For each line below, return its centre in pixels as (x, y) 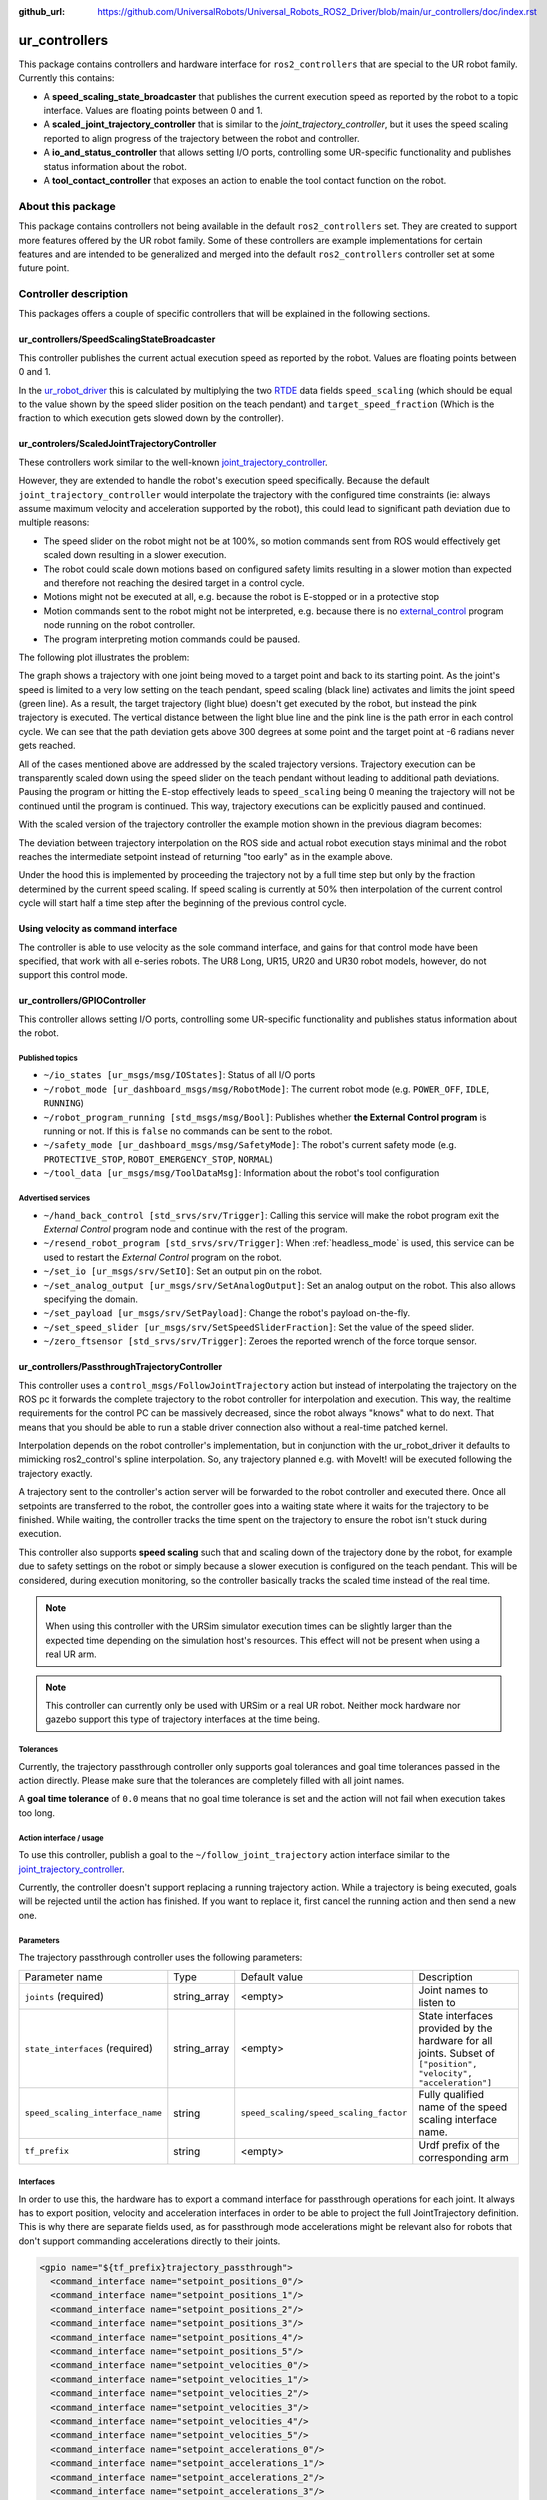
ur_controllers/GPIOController (82, 1001)
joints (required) (64, 1996)
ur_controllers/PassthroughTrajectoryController (120, 1367)
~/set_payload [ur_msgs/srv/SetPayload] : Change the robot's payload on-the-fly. (227, 1313)
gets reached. (47, 746)
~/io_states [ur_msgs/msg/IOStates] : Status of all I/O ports (179, 1075)
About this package (67, 206)
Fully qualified (451, 2094)
